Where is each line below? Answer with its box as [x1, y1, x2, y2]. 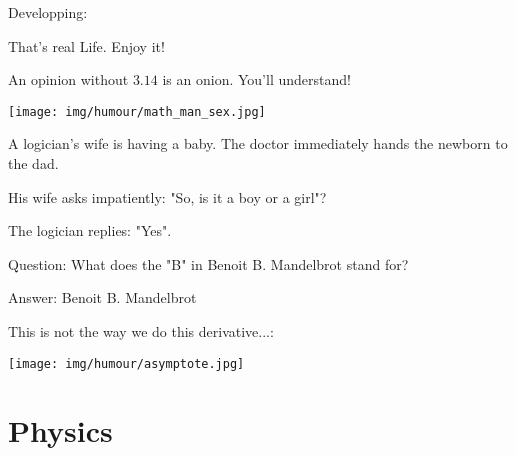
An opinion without [8, 69, 129, 90]
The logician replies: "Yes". [8, 220, 172, 241]
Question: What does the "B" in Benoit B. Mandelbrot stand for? [8, 253, 409, 274]
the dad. [8, 153, 59, 174]
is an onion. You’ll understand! [162, 69, 351, 90]
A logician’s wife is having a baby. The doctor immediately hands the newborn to [8, 133, 508, 154]
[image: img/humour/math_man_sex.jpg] [8, 104, 266, 119]
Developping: [8, 2, 88, 22]
